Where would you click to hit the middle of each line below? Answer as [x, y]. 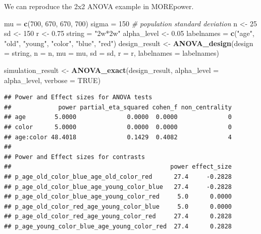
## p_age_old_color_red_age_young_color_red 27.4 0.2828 [118, 217]
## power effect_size [118, 167]
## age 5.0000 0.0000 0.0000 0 [118, 117]
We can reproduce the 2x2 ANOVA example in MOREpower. [99, 6]
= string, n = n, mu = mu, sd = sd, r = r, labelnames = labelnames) [112, 53]
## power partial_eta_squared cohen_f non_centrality [118, 107]
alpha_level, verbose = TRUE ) [53, 80]
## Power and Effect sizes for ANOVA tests [78, 97]
